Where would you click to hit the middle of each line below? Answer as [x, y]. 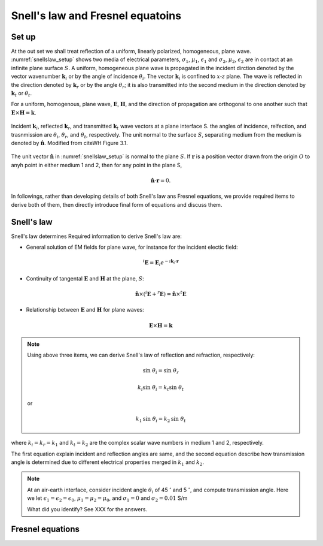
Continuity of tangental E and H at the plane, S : [85, 278]
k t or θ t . [22, 94]
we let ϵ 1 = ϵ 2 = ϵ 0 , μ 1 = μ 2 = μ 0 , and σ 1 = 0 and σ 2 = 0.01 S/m [107, 499]
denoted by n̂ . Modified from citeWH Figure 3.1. [69, 143]
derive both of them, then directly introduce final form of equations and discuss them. [117, 204]
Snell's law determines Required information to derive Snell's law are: [97, 236]
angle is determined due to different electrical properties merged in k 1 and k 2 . [108, 463]
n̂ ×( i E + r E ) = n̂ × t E [161, 293]
